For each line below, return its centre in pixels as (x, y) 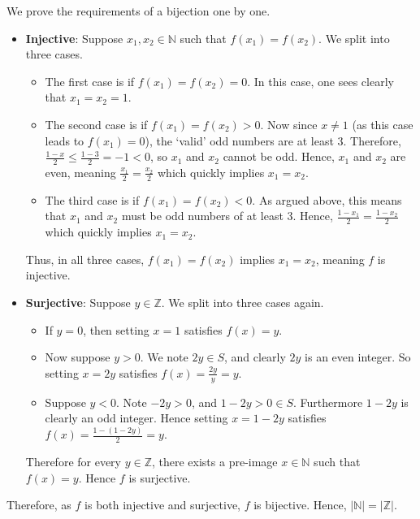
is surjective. (160, 477)
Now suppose (78, 357)
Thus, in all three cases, (85, 259)
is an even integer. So (358, 357)
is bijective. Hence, (300, 505)
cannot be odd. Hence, (279, 156)
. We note (164, 357)
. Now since (289, 124)
